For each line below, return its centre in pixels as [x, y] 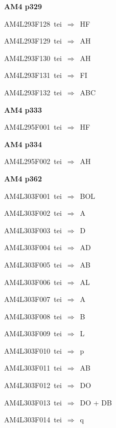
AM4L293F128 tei [33, 23]
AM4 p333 [23, 109]
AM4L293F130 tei [33, 58]
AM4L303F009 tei [33, 333]
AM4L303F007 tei [33, 299]
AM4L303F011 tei [33, 368]
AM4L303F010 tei [33, 350]
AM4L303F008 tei [33, 316]
